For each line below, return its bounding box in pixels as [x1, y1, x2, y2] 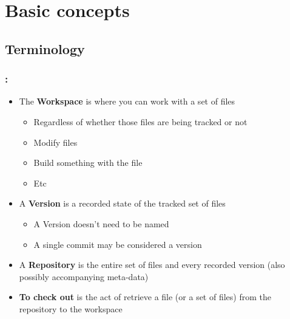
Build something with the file [33, 156, 143, 169]
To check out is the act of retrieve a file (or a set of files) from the [19, 290, 271, 303]
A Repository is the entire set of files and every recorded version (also [19, 258, 285, 271]
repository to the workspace [19, 302, 123, 315]
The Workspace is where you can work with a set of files [19, 95, 235, 108]
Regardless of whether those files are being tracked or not [33, 115, 248, 128]
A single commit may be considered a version [33, 238, 202, 250]
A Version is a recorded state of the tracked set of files [19, 197, 226, 210]
